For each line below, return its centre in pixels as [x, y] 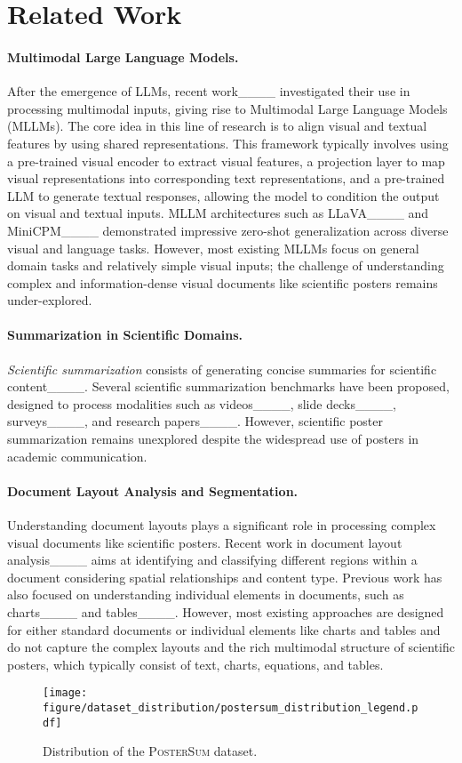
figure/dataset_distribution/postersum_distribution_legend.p [231, 708]
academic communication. [77, 456]
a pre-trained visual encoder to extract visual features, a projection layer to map [226, 161]
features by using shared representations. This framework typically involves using [228, 143]
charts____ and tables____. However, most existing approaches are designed [226, 612]
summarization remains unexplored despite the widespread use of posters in [213, 439]
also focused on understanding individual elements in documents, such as [206, 594]
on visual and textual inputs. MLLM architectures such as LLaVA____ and [218, 213]
